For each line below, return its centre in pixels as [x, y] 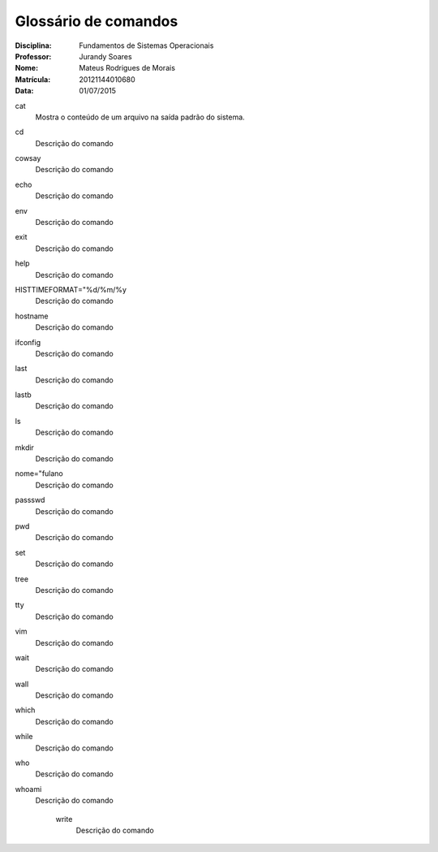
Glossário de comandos [97, 21]
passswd [30, 500]
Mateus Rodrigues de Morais [127, 68]
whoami [28, 789]
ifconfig [28, 342]
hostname [32, 316]
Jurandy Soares [106, 56]
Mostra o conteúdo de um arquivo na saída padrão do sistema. [140, 117]
